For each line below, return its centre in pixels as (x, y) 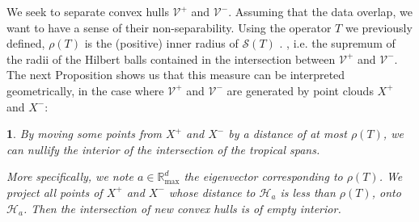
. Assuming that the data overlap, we (320, 11)
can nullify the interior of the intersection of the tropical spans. (163, 149)
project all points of (55, 192)
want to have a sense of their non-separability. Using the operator (169, 27)
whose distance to (212, 192)
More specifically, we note (70, 176)
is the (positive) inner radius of (161, 43)
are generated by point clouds (300, 90)
